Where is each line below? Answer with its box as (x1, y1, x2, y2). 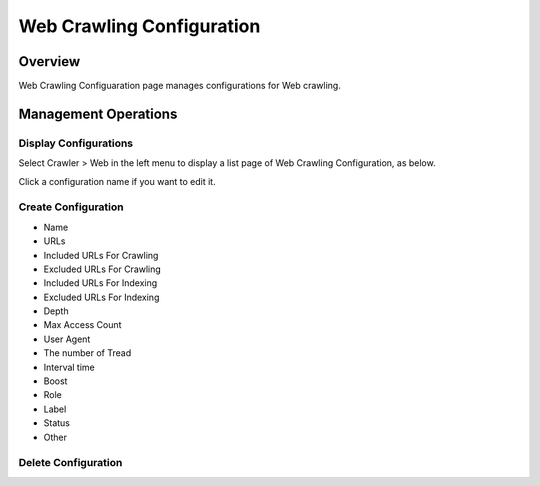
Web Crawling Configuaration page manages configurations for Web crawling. (18, 80, 342, 92)
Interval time (43, 361, 95, 373)
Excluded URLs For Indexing (43, 291, 160, 303)
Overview (18, 53, 81, 70)
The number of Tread (43, 347, 132, 359)
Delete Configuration (18, 456, 123, 470)
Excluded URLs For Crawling (43, 263, 162, 275)
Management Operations (18, 105, 178, 122)
